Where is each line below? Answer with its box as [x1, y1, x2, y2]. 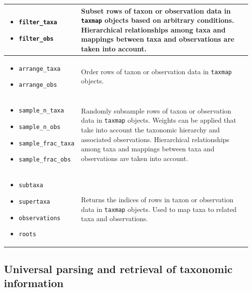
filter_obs [18, 35, 54, 42]
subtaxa [18, 182, 43, 189]
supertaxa [18, 198, 50, 205]
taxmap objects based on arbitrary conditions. [81, 15, 234, 25]
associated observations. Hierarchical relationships [81, 134, 229, 144]
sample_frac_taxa [18, 140, 75, 147]
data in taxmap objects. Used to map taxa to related [81, 204, 237, 214]
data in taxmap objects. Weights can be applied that [81, 115, 236, 125]
